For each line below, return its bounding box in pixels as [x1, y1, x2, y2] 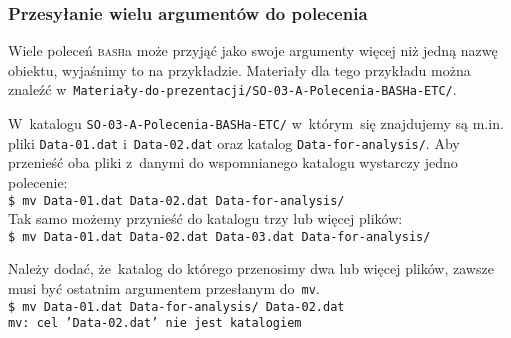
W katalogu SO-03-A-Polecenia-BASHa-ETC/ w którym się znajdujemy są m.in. [8, 113, 504, 134]
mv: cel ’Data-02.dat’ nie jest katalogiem [8, 316, 302, 331]
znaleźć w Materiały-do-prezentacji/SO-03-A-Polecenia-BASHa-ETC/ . [8, 79, 457, 100]
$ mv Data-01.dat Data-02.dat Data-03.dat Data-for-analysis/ [8, 229, 431, 244]
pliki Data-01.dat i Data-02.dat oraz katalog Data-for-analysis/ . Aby [8, 132, 460, 153]
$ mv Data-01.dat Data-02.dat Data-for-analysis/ [8, 193, 345, 208]
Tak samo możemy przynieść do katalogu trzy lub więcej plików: [8, 208, 403, 229]
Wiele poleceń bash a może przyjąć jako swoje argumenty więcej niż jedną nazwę [8, 40, 498, 61]
